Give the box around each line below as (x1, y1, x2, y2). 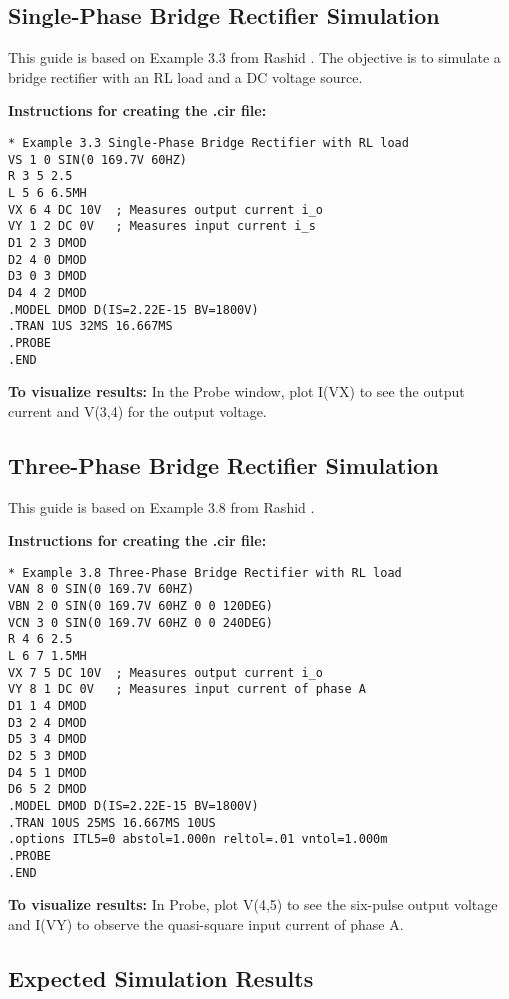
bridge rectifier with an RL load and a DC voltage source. (8, 66, 363, 87)
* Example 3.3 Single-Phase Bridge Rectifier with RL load (8, 135, 409, 150)
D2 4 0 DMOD (8, 252, 87, 267)
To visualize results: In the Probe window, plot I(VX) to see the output (8, 381, 465, 402)
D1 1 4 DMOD (8, 699, 87, 713)
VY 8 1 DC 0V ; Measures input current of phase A (8, 682, 366, 697)
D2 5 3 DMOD (8, 748, 87, 763)
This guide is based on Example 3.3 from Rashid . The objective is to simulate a (8, 47, 501, 68)
